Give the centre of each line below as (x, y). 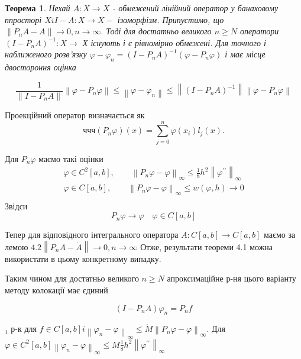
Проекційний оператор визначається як (75, 115)
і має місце (245, 54)
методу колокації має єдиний (56, 290)
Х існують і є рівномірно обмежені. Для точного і (174, 42)
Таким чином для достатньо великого (72, 278)
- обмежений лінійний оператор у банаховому (195, 8)
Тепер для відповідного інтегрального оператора (92, 235)
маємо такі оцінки (71, 158)
